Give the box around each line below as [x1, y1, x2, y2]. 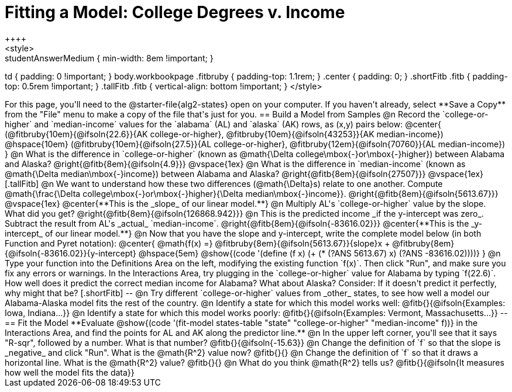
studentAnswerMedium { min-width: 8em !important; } [5, 53, 214, 63]
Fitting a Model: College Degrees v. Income [5, 2, 345, 22]
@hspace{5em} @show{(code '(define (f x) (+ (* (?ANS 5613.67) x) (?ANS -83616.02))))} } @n [138, 248, 501, 258]
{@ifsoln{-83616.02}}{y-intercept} [5, 248, 136, 258]
